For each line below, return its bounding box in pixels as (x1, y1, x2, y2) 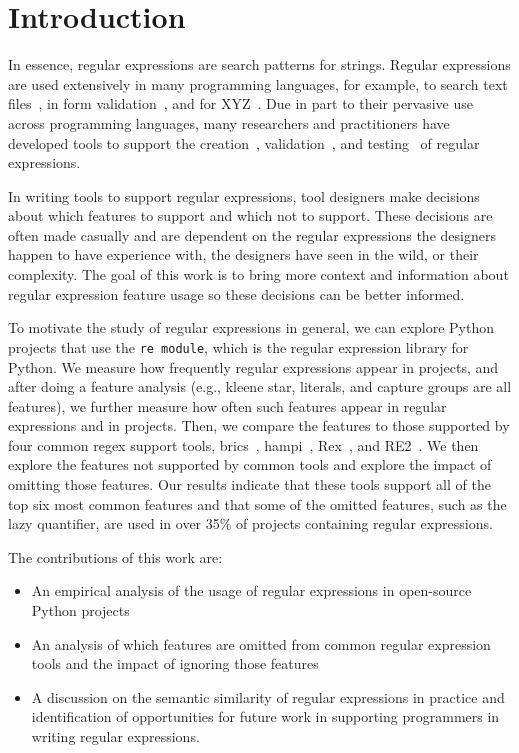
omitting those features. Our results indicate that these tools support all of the (8, 474, 491, 495)
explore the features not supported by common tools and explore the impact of (8, 454, 492, 475)
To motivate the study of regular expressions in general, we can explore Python (8, 317, 495, 338)
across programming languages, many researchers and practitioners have (8, 112, 450, 133)
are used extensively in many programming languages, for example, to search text (8, 73, 508, 94)
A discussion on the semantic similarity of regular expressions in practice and (31, 686, 505, 707)
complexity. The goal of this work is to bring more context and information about (8, 264, 509, 285)
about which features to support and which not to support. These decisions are (8, 205, 493, 226)
